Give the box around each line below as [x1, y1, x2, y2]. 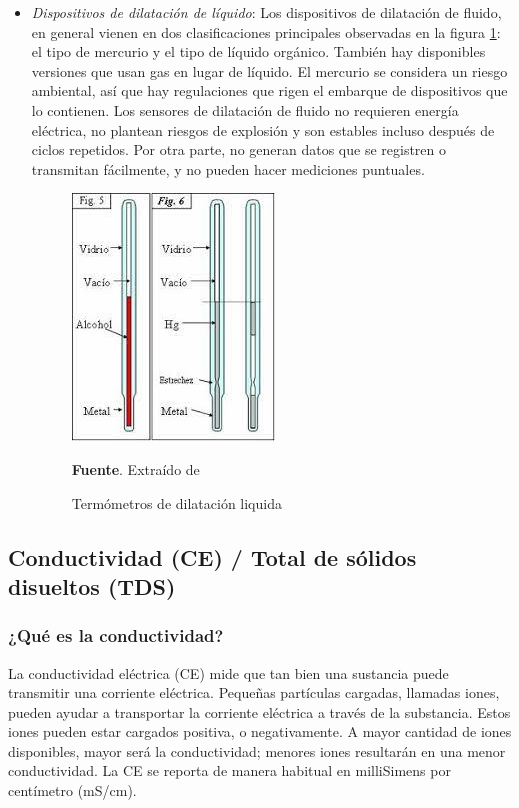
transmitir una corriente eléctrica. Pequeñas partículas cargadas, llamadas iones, [8, 682, 500, 703]
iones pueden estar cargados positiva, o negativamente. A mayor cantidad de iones [8, 721, 512, 742]
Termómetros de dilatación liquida [71, 492, 282, 513]
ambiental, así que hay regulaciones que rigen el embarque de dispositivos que [31, 80, 508, 101]
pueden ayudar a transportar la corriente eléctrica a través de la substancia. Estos [8, 701, 511, 722]
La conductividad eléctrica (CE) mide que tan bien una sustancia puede [8, 662, 449, 683]
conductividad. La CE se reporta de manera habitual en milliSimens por [8, 760, 451, 781]
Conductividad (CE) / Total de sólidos [8, 541, 417, 572]
